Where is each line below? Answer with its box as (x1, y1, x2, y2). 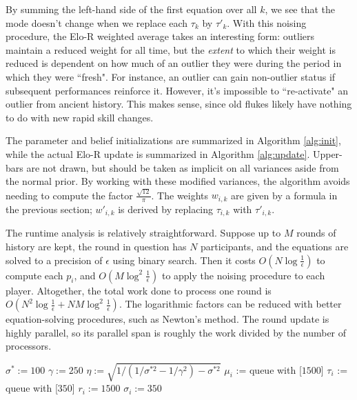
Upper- (312, 146, 343, 161)
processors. (6, 339, 52, 353)
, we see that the (265, 2, 336, 16)
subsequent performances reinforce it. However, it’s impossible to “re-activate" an (6, 83, 349, 97)
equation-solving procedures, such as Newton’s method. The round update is (6, 312, 329, 326)
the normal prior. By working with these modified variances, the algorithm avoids (6, 174, 350, 188)
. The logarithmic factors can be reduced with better (119, 297, 342, 311)
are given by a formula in (231, 188, 338, 202)
